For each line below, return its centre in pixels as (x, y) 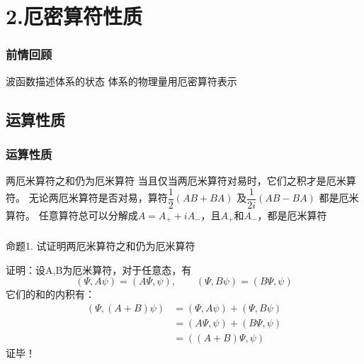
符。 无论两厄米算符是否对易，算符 (87, 198)
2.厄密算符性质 (74, 16)
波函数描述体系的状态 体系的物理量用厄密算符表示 (121, 81)
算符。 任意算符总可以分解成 (72, 215)
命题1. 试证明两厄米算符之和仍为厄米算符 (101, 246)
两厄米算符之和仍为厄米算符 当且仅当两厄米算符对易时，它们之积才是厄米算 (181, 181)
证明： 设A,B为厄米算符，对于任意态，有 (99, 269)
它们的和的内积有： (50, 294)
